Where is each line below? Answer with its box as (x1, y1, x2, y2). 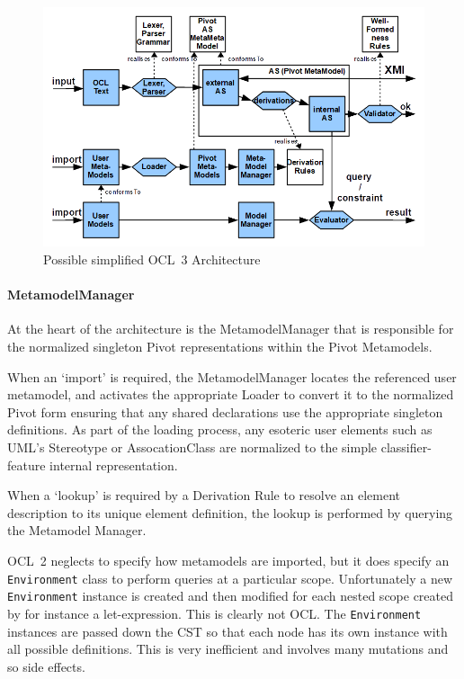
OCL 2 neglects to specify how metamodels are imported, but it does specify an (7, 551, 450, 569)
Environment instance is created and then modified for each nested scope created (7, 586, 454, 605)
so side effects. (7, 657, 85, 675)
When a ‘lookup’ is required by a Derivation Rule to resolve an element (7, 486, 401, 505)
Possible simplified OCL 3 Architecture (43, 250, 261, 269)
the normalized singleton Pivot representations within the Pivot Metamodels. (7, 337, 433, 356)
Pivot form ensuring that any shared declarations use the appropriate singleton (7, 402, 443, 421)
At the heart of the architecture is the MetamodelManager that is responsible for (7, 319, 454, 338)
